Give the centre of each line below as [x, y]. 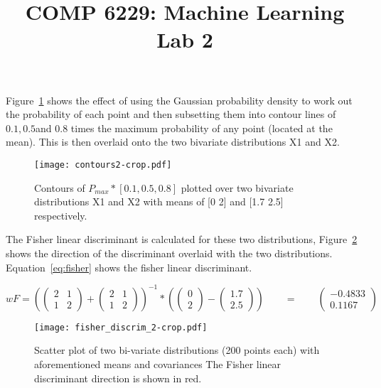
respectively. [61, 215]
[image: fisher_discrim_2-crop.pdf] [121, 327]
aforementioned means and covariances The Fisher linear [158, 363]
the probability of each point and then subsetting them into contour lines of [171, 114]
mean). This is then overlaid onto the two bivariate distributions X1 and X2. [173, 142]
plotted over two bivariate [237, 187]
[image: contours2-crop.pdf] [103, 165]
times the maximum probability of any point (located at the [202, 128]
